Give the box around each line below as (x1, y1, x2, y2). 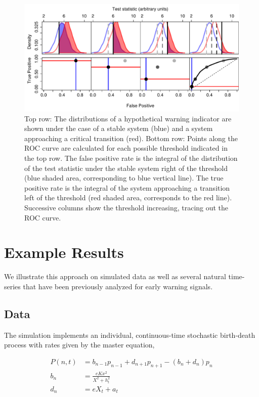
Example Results (4, 242, 124, 262)
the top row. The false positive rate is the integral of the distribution (24, 152, 238, 163)
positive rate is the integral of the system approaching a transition (24, 182, 230, 193)
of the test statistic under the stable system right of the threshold (24, 162, 228, 173)
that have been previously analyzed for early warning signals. (23, 281, 213, 291)
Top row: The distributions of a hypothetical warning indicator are (24, 113, 232, 123)
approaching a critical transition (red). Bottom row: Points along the (24, 133, 238, 143)
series (4, 281, 21, 291)
